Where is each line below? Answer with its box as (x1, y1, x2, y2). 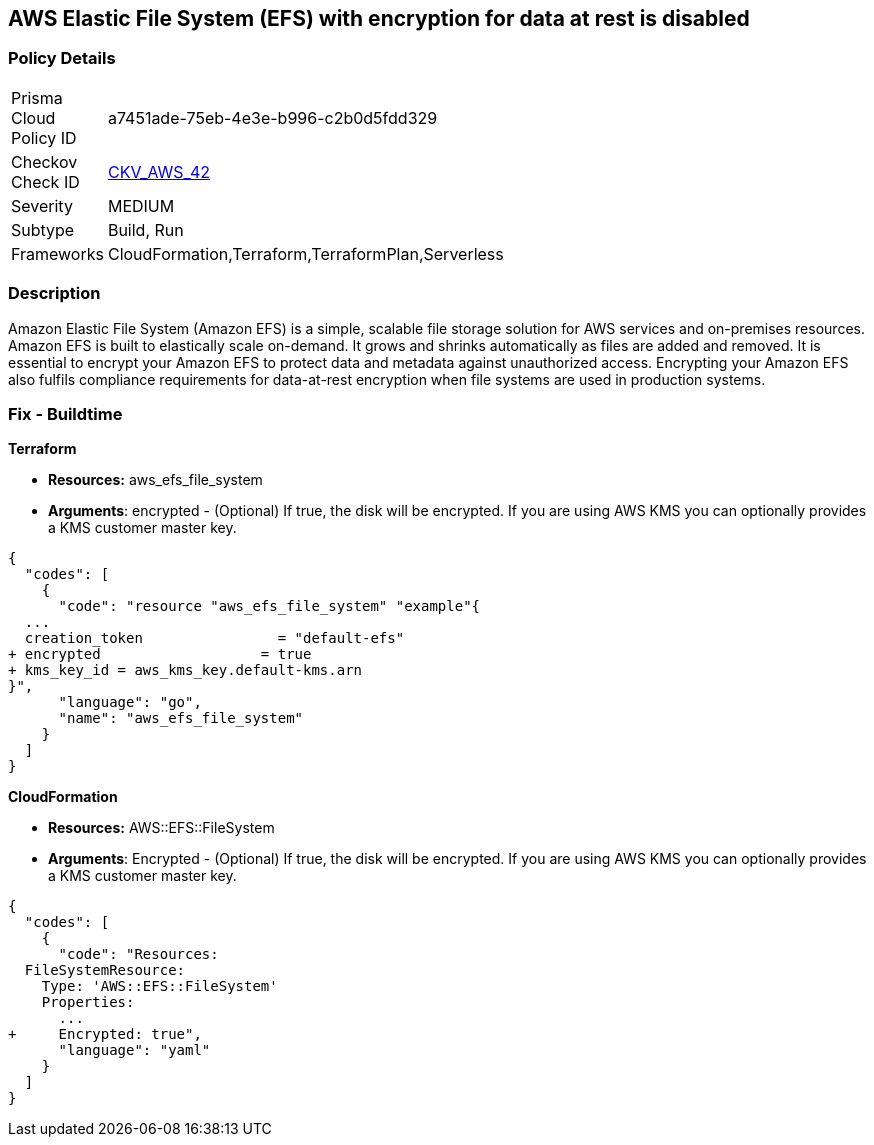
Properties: (41, 994, 135, 1011)
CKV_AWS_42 (107, 161, 211, 182)
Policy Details (8, 48, 116, 69)
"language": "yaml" (58, 1042, 211, 1059)
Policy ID (11, 127, 77, 148)
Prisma (11, 87, 63, 108)
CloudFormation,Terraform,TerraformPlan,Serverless (107, 243, 504, 264)
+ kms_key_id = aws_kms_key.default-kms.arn (8, 662, 363, 679)
